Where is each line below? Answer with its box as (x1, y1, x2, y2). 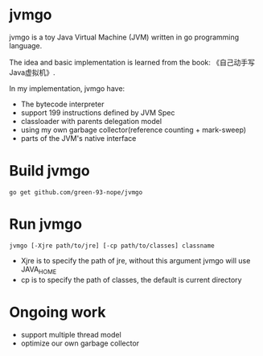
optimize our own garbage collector (20, 338, 140, 348)
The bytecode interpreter (20, 99, 105, 109)
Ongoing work (9, 303, 106, 321)
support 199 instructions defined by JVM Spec (20, 107, 175, 118)
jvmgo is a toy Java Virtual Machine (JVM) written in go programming (9, 32, 240, 42)
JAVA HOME (20, 264, 57, 275)
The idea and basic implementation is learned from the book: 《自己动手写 (9, 57, 256, 67)
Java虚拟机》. (9, 67, 55, 77)
